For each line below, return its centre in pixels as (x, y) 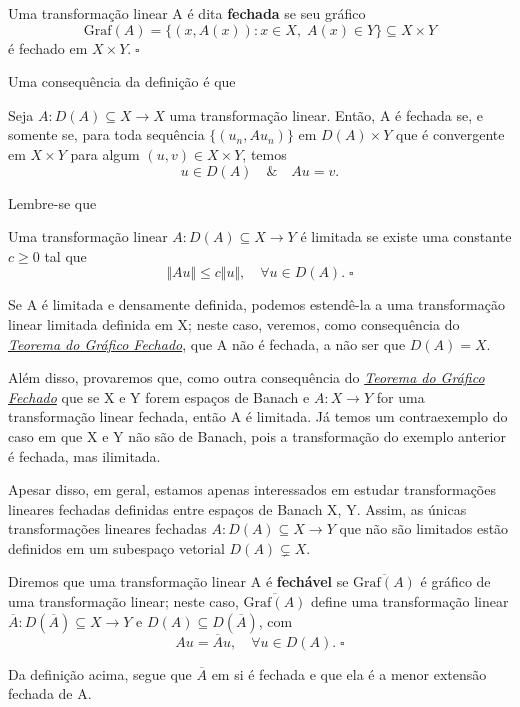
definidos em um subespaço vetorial (116, 547)
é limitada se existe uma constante (406, 236)
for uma (400, 396)
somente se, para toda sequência (106, 134)
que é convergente (450, 134)
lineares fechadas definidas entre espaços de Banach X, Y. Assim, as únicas (237, 508)
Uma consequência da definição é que (122, 81)
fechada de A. (50, 693)
